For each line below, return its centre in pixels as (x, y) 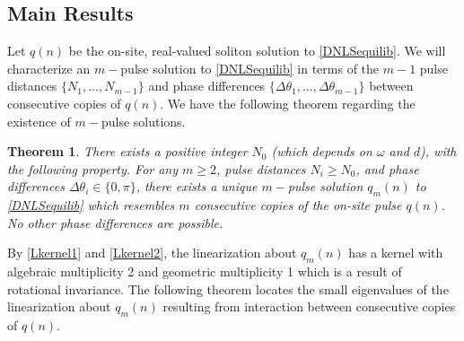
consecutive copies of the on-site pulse (298, 205)
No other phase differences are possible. (115, 222)
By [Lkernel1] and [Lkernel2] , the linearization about (152, 253)
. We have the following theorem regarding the (288, 103)
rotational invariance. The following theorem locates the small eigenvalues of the (228, 289)
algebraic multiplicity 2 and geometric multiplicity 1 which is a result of (205, 271)
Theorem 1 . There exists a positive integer (127, 151)
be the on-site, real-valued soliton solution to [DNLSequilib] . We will (257, 51)
